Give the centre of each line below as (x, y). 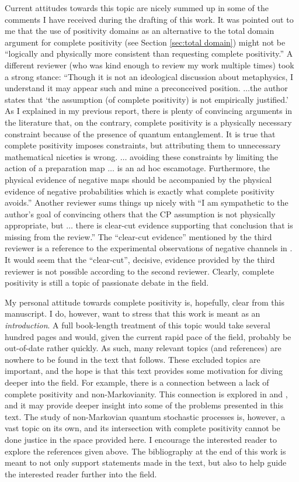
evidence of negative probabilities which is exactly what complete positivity (140, 191)
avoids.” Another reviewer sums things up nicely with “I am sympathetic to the (147, 202)
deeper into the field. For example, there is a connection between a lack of (137, 382)
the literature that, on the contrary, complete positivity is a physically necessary (148, 122)
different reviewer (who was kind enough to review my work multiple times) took (149, 65)
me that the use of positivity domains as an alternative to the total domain (140, 31)
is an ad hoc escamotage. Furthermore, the (194, 168)
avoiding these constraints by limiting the (204, 156)
